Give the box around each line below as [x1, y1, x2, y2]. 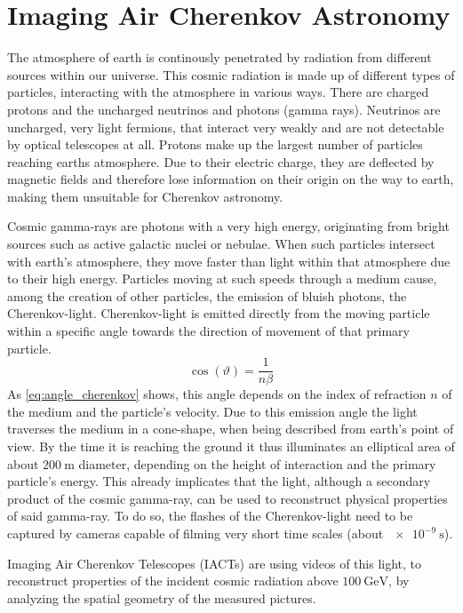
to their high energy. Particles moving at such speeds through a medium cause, [7, 269, 437, 288]
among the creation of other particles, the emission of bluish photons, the [7, 286, 407, 305]
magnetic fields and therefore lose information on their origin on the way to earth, [7, 170, 454, 188]
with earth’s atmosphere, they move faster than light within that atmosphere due [7, 251, 451, 270]
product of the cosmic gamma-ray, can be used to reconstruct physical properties [7, 489, 448, 507]
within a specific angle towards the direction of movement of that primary [7, 322, 410, 340]
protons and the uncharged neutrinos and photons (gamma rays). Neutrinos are [7, 100, 441, 118]
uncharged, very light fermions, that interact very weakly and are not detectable [7, 117, 444, 136]
